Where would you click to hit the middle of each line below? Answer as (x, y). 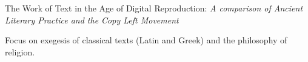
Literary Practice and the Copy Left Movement (92, 20)
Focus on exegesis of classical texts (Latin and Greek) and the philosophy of (146, 40)
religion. (20, 51)
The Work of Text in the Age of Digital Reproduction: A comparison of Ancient (154, 8)
